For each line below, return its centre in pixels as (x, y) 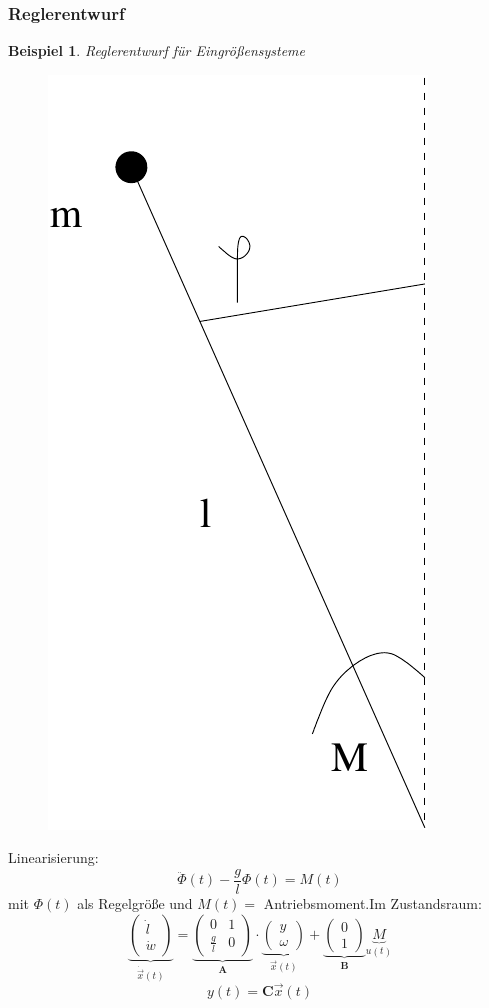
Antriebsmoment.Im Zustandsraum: (372, 903)
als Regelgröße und (135, 903)
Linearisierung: (53, 857)
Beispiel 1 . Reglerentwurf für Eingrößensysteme (156, 50)
